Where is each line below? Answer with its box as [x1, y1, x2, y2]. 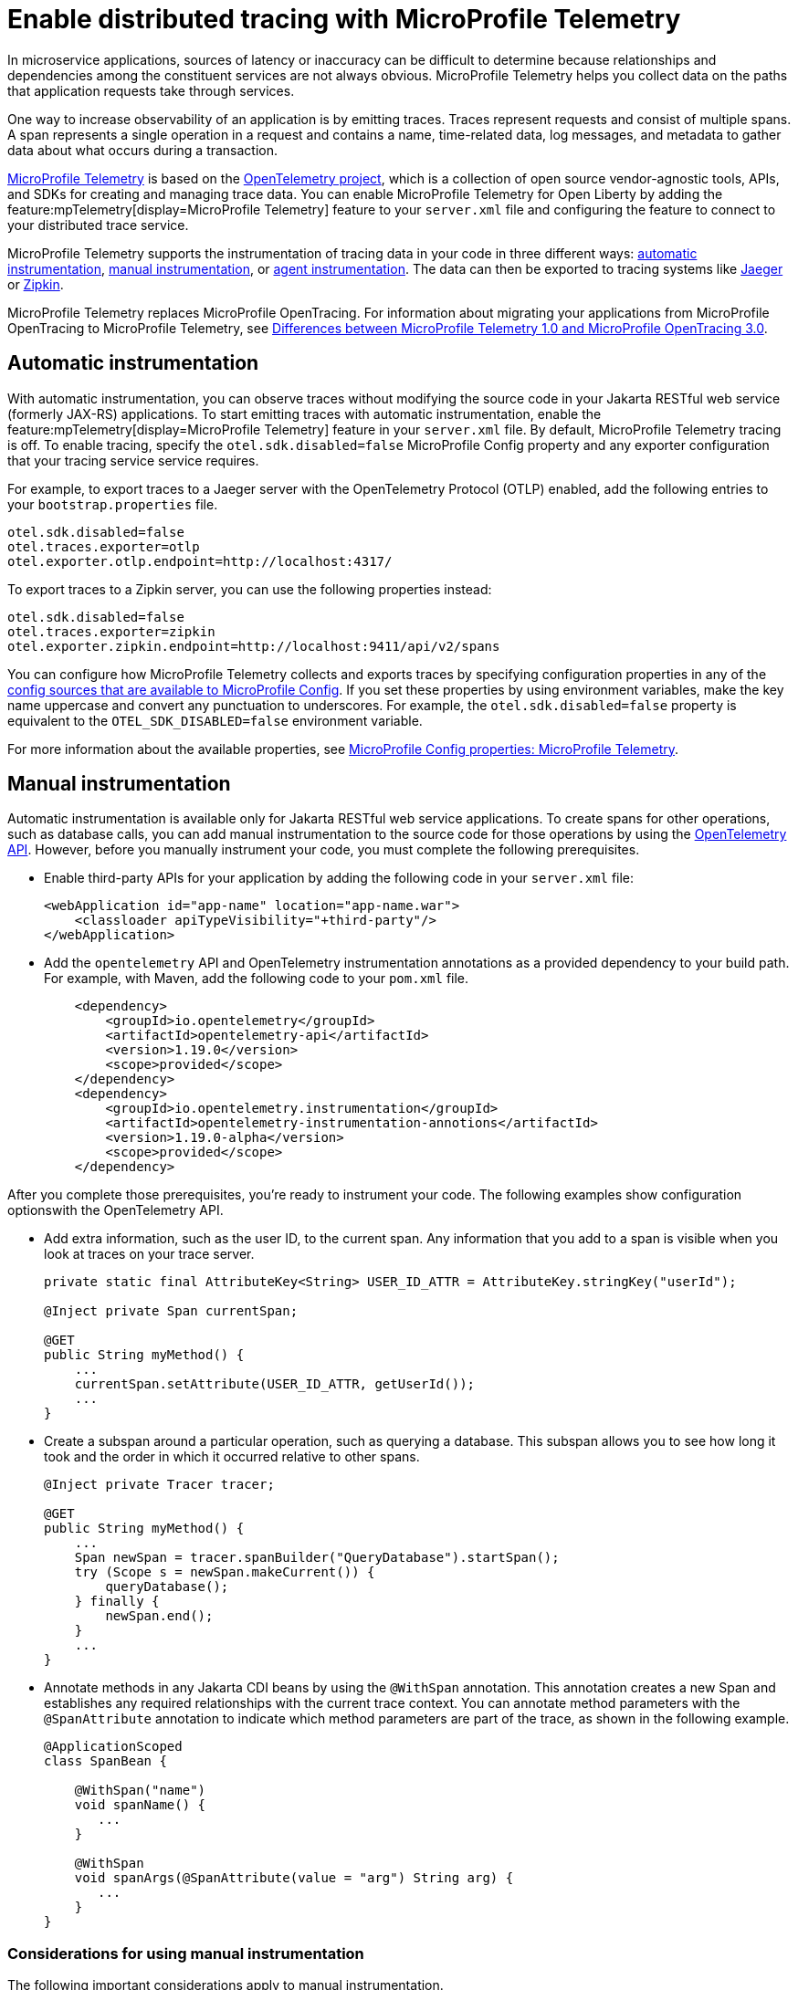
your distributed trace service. [7, 216, 189, 233]
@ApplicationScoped [44, 1739, 183, 1754]
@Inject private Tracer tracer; [44, 1477, 275, 1492]
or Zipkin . [7, 276, 64, 292]
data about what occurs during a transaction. [7, 141, 278, 158]
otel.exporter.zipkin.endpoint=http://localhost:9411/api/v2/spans [7, 638, 500, 654]
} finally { [74, 1594, 160, 1609]
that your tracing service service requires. [7, 452, 259, 468]
